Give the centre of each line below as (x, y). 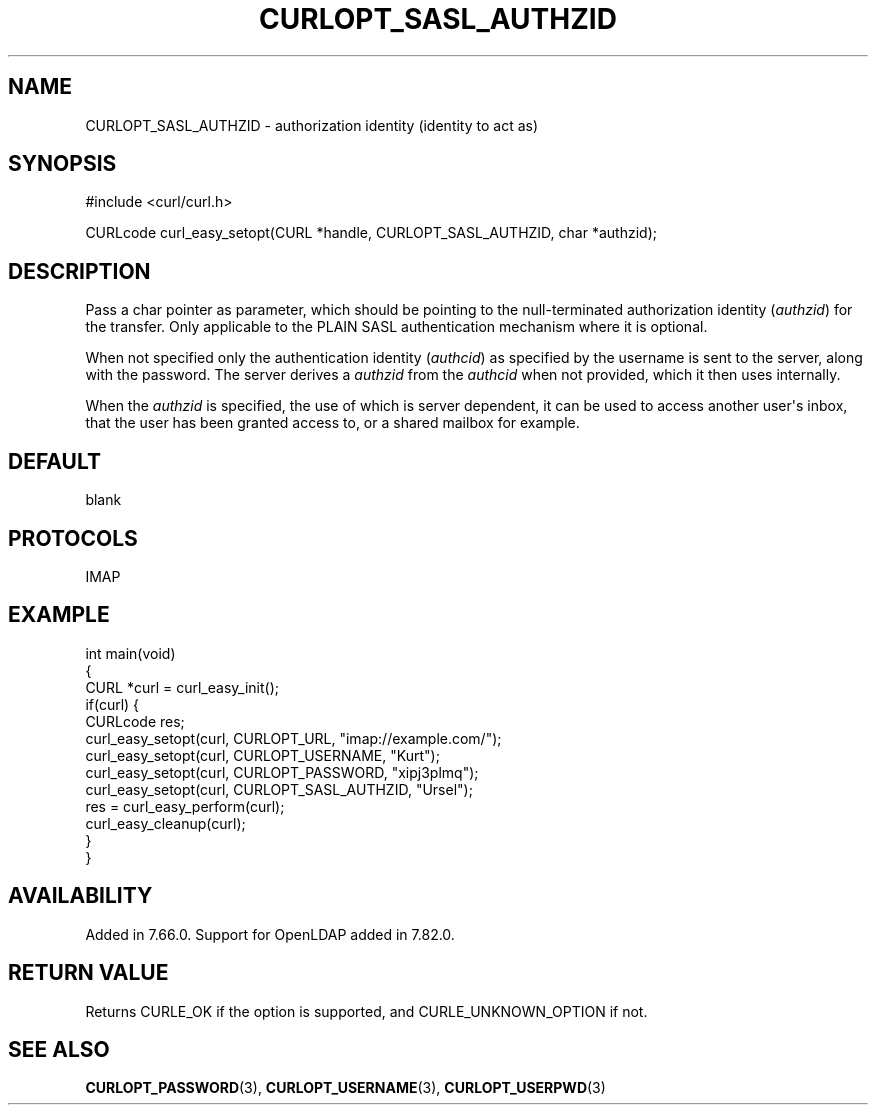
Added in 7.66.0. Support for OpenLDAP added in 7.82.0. (270, 934)
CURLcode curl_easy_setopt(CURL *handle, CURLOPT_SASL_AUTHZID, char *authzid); (371, 233)
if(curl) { (112, 704)
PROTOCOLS (73, 538)
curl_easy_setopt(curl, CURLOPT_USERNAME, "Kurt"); (262, 755)
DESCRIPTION (79, 271)
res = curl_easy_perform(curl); (185, 806)
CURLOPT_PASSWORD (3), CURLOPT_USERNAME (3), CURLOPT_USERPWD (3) (345, 1088)
